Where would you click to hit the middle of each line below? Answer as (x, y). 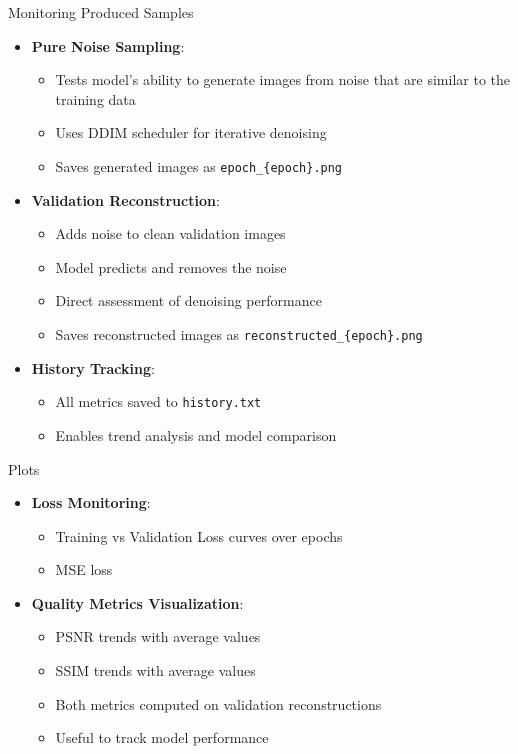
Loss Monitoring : (91, 502)
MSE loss (84, 569)
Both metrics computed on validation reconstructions (218, 703)
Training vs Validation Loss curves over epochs (199, 535)
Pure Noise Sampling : (108, 45)
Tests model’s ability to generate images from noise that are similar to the (282, 79)
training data (95, 98)
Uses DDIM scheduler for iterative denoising (191, 132)
